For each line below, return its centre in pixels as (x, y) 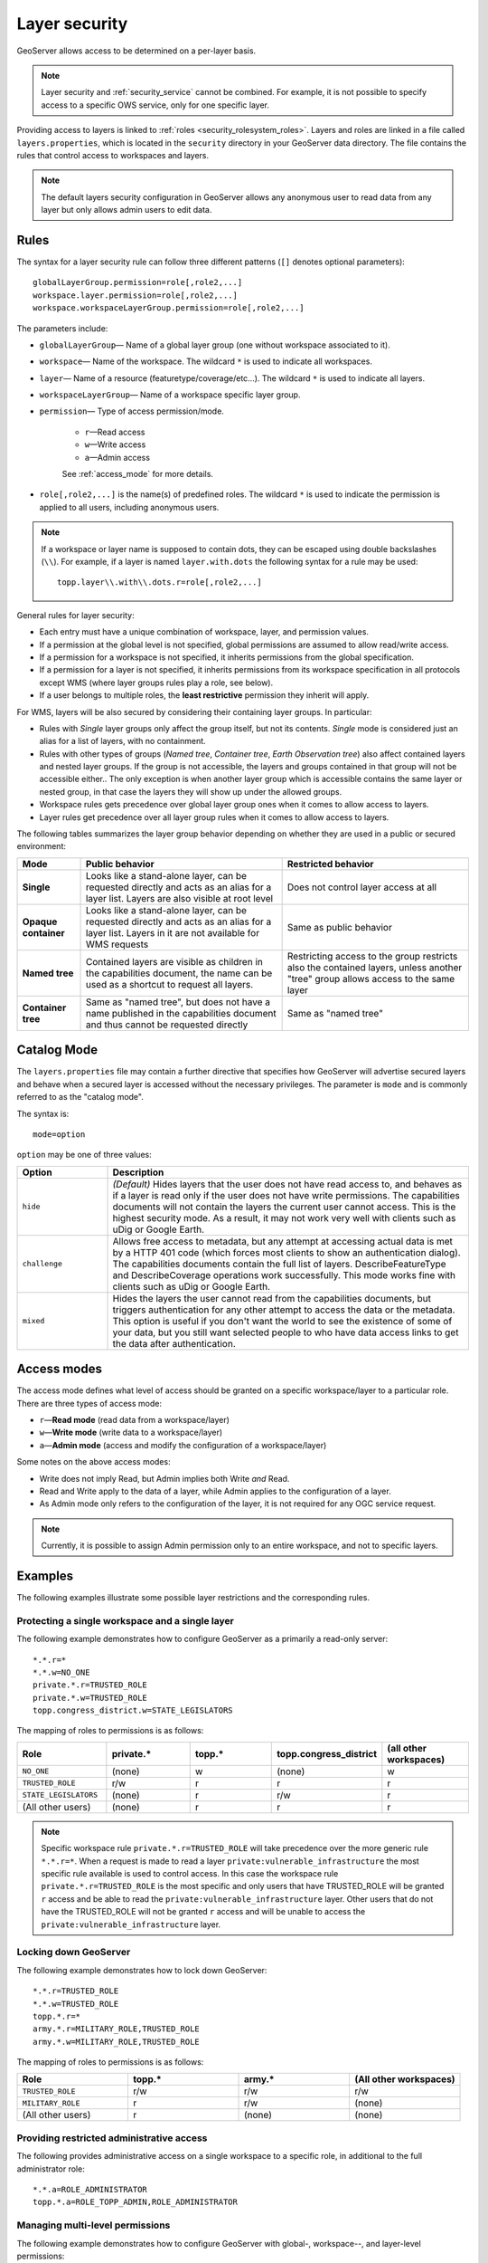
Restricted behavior (330, 864)
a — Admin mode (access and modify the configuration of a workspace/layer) (183, 1445)
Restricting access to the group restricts (372, 956)
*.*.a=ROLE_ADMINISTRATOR (90, 2190)
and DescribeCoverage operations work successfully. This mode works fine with (284, 1275)
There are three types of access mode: (89, 1403)
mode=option (59, 1134)
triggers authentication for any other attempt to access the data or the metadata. (284, 1310)
